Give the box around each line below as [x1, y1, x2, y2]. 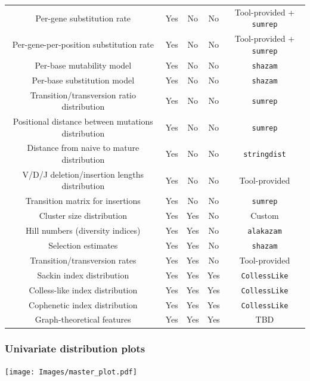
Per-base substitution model [32, 73, 135, 86]
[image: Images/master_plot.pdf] [5, 367, 137, 376]
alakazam [247, 227, 282, 236]
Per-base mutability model [35, 58, 132, 71]
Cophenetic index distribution [29, 298, 138, 311]
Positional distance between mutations [13, 115, 153, 127]
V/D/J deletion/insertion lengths [22, 168, 144, 180]
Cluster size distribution [39, 209, 127, 222]
